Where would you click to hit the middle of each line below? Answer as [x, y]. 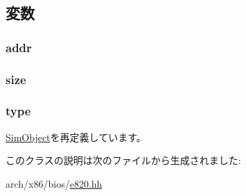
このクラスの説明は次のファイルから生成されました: [123, 160]
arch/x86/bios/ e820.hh [54, 183]
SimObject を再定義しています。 [76, 137]
